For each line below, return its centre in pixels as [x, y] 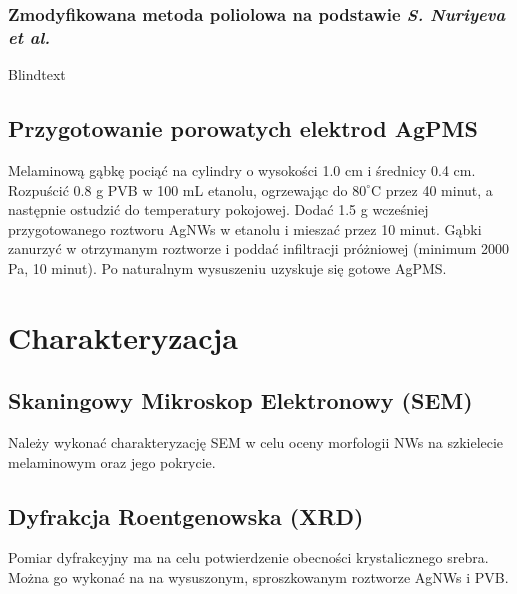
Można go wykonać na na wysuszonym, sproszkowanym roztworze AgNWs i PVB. [258, 577]
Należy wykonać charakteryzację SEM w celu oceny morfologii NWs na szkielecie [256, 442]
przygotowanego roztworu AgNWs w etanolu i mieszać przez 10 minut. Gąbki [245, 228]
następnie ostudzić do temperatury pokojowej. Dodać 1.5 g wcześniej [218, 209]
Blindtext [37, 74]
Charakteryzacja [123, 336]
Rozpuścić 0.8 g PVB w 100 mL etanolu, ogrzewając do [178, 189]
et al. [29, 36]
